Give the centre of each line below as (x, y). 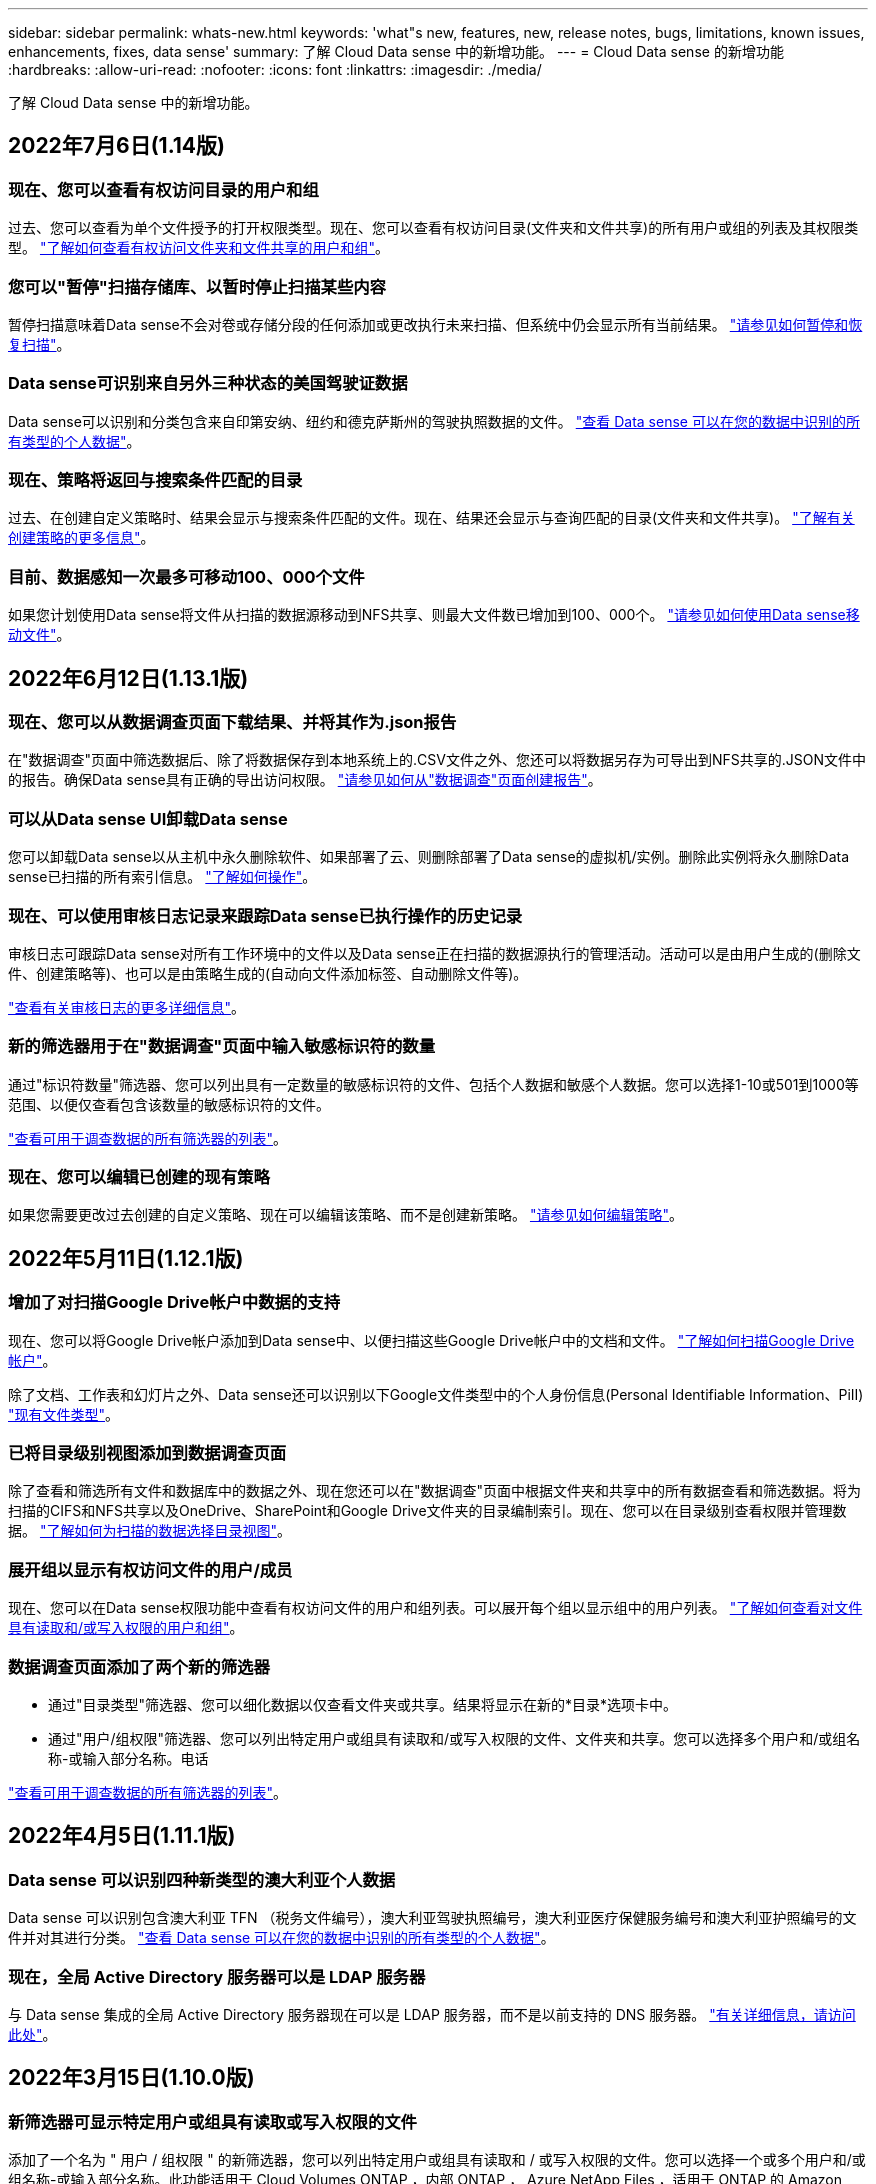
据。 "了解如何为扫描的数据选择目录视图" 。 (149, 1531)
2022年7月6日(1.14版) (116, 146)
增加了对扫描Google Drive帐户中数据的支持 (174, 1302)
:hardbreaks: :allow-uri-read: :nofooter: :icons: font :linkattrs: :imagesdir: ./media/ (275, 69)
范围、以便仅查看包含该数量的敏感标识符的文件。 (169, 1104)
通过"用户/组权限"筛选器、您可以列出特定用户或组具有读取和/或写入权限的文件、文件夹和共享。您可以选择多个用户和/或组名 (454, 1738)
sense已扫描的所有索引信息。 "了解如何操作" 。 (162, 877)
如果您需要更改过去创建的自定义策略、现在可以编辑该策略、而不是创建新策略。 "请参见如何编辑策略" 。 (345, 1215)
